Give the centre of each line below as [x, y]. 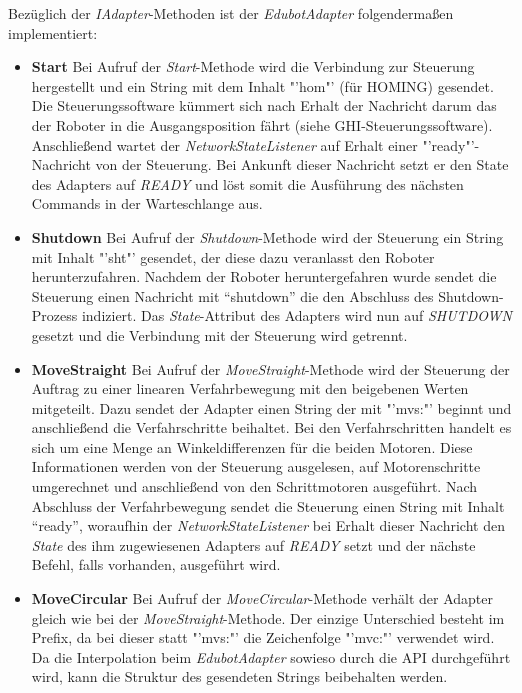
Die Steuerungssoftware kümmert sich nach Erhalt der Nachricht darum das [264, 105]
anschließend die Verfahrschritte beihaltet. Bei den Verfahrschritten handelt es [271, 427]
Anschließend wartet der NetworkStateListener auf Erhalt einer [224, 144]
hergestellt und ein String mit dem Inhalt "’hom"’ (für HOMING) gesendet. [262, 85]
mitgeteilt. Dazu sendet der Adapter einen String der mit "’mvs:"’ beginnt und [271, 407]
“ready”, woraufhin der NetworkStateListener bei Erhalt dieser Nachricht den [268, 525]
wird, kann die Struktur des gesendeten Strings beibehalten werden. [239, 676]
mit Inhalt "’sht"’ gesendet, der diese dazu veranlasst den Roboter [233, 256]
